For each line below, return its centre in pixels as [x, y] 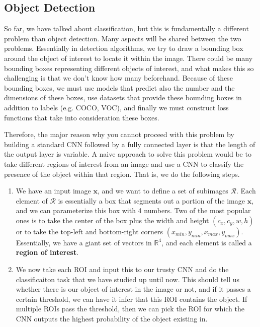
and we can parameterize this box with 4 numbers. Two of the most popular [133, 210]
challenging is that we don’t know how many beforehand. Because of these [119, 78]
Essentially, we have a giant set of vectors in [84, 242]
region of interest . [47, 252]
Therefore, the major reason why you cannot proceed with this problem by [119, 134]
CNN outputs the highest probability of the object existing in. [112, 319]
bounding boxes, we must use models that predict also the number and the [119, 87]
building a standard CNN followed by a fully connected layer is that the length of [130, 144]
